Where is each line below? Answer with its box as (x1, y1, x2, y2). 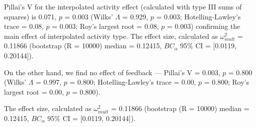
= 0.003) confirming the (167, 21, 240, 31)
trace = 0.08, (4, 21, 44, 31)
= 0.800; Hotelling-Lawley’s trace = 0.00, (69, 77, 196, 87)
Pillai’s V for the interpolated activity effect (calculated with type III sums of (4, 1, 242, 11)
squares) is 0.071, (4, 11, 56, 21)
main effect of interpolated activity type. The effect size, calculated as (4, 30, 218, 41)
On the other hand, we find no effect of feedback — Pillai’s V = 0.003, (4, 67, 220, 77)
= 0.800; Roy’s (204, 77, 249, 87)
